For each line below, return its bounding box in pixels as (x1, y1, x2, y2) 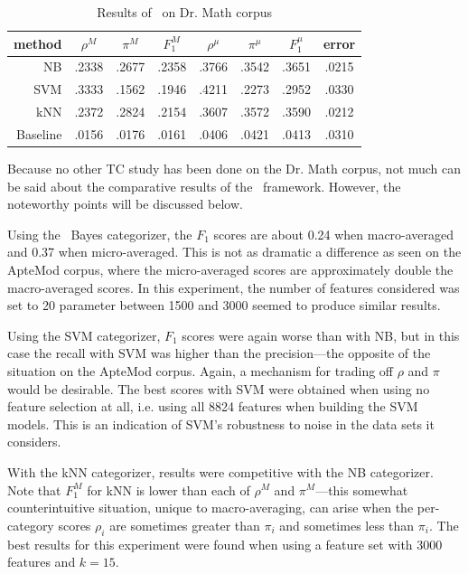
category (7, 515, 54, 534)
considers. (7, 432, 61, 451)
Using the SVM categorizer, (7, 325, 161, 344)
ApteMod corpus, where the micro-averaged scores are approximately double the (7, 260, 454, 279)
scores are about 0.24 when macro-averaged (213, 224, 454, 243)
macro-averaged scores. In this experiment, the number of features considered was (7, 278, 460, 296)
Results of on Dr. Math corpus (97, 3, 273, 21)
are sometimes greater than (109, 515, 260, 534)
